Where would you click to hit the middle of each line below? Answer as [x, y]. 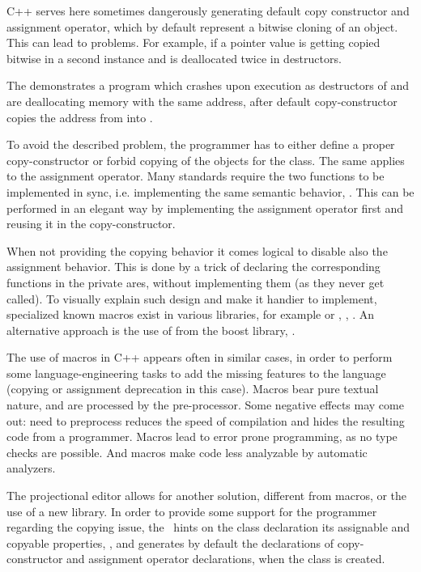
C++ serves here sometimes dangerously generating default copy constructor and [208, 11]
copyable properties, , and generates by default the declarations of [170, 542]
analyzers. [31, 468]
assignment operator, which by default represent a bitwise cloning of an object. [202, 26]
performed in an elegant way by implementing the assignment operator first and [205, 208]
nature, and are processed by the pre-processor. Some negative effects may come [205, 405]
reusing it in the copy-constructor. [91, 224]
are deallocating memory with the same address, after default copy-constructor [202, 101]
